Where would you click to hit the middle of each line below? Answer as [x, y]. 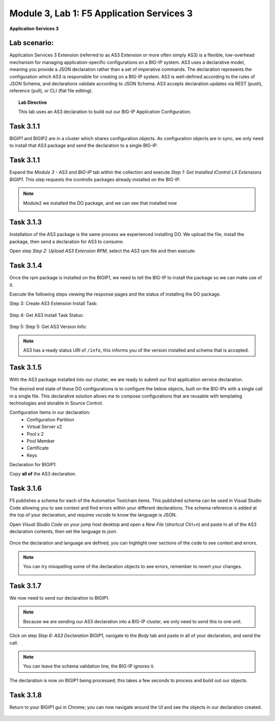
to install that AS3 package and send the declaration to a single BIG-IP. [84, 146]
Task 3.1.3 [25, 222]
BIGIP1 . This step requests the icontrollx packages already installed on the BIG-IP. [95, 179]
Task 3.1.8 [25, 695]
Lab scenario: [32, 43]
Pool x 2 [35, 434]
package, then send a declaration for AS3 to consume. [67, 242]
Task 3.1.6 [25, 488]
